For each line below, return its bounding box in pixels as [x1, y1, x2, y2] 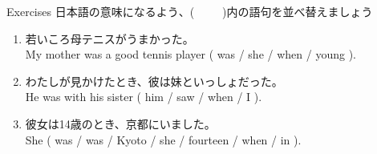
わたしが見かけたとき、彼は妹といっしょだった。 [25, 72, 283, 89]
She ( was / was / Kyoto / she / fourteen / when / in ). [25, 131, 302, 148]
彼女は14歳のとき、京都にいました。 [25, 115, 216, 132]
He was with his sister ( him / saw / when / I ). [25, 88, 262, 105]
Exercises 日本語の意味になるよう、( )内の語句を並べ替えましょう [6, 3, 373, 19]
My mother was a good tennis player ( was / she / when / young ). [25, 46, 356, 63]
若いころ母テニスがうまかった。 [25, 30, 194, 47]
